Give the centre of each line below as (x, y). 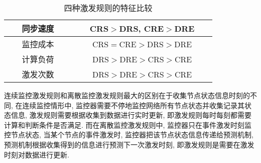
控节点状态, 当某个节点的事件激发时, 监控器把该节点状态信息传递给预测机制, (129, 135)
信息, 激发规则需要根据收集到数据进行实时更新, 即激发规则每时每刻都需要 (131, 115)
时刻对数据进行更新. (37, 154)
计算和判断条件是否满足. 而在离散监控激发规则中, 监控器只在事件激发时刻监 (128, 125)
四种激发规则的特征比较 (108, 8)
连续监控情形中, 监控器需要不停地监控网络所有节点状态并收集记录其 (134, 105)
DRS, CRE (142, 28)
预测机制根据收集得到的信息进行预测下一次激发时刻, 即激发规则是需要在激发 (129, 144)
